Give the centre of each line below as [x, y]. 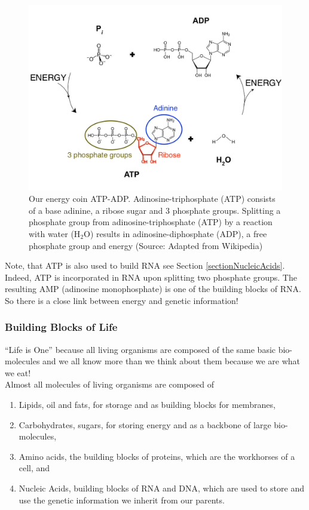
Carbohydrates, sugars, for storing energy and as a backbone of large [145, 424]
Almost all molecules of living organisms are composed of [110, 384]
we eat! [18, 372]
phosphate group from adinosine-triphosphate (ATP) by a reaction [151, 222]
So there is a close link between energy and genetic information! [122, 300]
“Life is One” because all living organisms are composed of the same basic [140, 349]
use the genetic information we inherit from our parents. [122, 500]
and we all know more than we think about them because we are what [172, 361]
